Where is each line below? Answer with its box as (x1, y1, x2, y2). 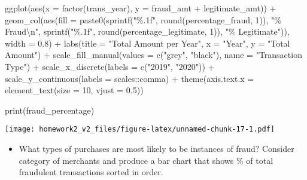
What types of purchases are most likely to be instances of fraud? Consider (19, 142, 294, 154)
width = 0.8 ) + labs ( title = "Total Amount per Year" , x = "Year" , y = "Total (5, 36, 290, 49)
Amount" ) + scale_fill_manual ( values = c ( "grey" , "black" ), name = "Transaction (5, 48, 302, 61)
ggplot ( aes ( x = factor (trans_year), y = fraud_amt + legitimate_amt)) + (5, 2, 276, 14)
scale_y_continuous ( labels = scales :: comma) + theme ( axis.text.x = (5, 72, 254, 84)
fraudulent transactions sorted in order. (19, 166, 163, 178)
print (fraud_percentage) (5, 103, 95, 116)
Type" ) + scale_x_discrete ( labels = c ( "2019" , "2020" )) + (5, 60, 215, 72)
